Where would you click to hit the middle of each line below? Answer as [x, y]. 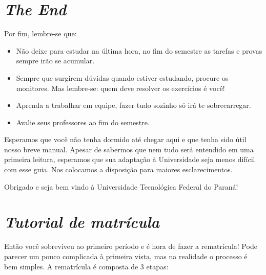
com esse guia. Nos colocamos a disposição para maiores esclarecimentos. [118, 169]
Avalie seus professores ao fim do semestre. [83, 122]
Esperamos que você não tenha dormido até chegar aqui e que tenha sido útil [125, 139]
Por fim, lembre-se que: [40, 33]
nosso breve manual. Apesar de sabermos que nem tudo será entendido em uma [129, 149]
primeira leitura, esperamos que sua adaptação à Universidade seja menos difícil [130, 159]
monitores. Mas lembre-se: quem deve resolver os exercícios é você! [120, 88]
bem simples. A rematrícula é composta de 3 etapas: [86, 266]
